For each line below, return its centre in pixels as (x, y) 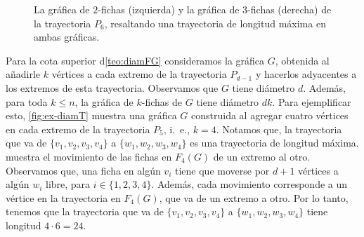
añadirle (23, 74)
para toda (27, 101)
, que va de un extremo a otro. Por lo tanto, (254, 197)
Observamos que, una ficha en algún (83, 170)
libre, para (68, 184)
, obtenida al (302, 60)
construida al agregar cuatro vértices (270, 115)
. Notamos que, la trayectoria (279, 129)
